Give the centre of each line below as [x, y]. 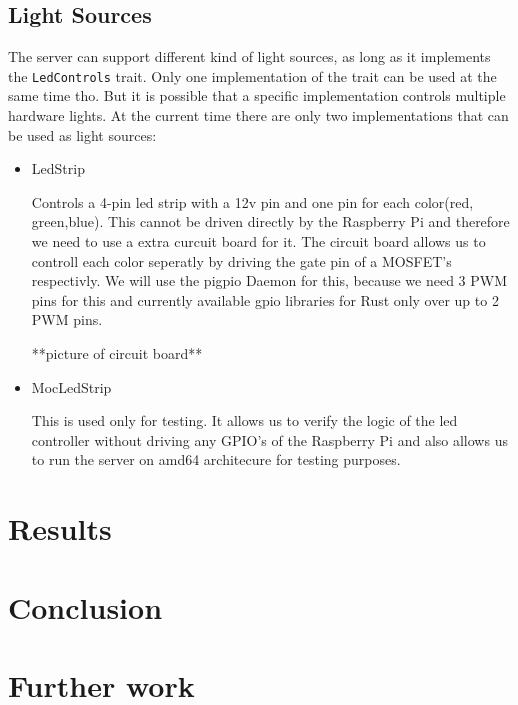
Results [60, 528]
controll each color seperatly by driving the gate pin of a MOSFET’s [241, 260]
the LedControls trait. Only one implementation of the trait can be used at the [252, 75]
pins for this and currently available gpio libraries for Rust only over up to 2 [265, 299]
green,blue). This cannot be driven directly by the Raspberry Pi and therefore [270, 221]
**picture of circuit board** [117, 352]
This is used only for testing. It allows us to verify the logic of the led [244, 420]
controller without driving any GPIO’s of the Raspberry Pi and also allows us [269, 439]
